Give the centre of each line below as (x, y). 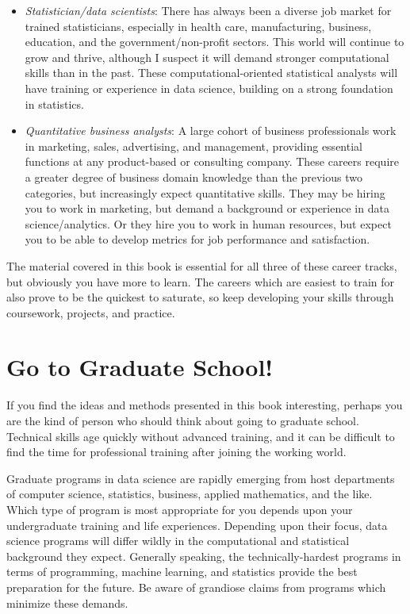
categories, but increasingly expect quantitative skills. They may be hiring (205, 192)
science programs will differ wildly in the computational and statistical (178, 541)
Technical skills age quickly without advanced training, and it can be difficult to (201, 436)
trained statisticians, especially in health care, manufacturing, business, (198, 26)
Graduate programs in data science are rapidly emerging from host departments (201, 478)
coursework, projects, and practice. (91, 312)
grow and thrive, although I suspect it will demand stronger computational (207, 57)
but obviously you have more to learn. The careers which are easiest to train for (200, 281)
